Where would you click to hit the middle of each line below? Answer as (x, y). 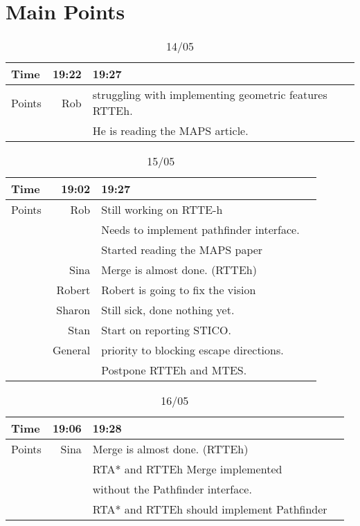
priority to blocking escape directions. (192, 350)
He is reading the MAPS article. (170, 131)
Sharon (73, 310)
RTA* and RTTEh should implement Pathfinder (210, 509)
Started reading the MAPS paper (182, 250)
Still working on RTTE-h (162, 210)
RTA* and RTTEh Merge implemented (187, 469)
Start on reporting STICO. (166, 330)
